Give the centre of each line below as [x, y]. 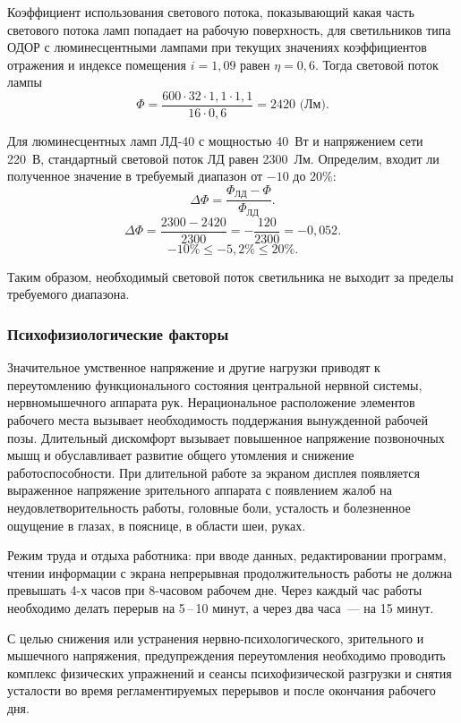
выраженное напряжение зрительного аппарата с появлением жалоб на [200, 490]
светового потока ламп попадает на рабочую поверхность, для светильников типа [229, 29]
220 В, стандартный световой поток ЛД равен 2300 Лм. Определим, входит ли [223, 158]
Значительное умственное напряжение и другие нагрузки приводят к [194, 367]
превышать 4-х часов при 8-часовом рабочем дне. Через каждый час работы [215, 590]
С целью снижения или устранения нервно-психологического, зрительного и [216, 638]
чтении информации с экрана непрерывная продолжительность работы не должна [230, 572]
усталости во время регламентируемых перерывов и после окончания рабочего [222, 690]
